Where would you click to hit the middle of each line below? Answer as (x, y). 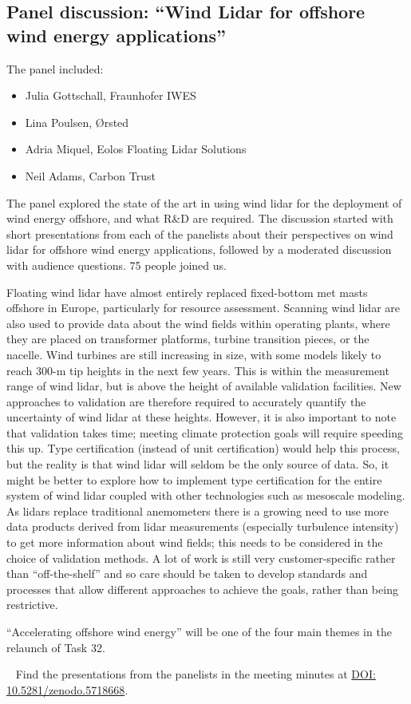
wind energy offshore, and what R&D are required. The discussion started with (200, 218)
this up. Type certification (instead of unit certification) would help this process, (203, 448)
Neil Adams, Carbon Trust (90, 175)
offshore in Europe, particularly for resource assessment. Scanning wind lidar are (203, 308)
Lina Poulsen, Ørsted (77, 122)
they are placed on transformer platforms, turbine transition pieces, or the (188, 339)
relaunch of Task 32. (56, 647)
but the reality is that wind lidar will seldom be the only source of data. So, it (198, 464)
